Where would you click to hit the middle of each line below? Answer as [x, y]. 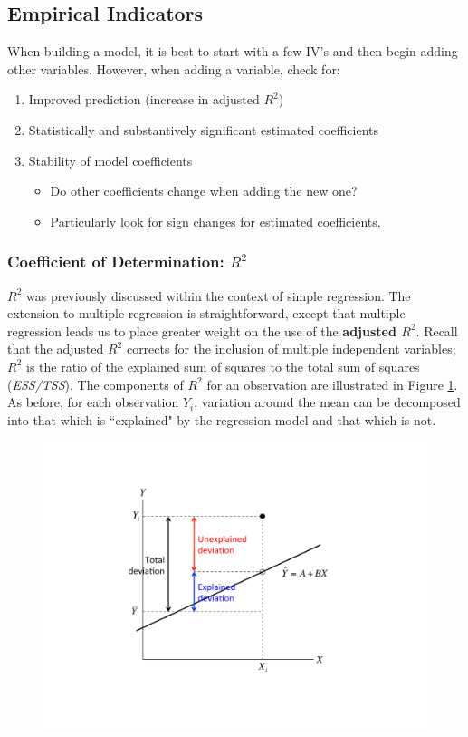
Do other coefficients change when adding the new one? [204, 191]
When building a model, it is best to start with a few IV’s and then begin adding [233, 51]
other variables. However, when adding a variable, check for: [174, 68]
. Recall [437, 330]
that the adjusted [56, 349]
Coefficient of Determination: [116, 262]
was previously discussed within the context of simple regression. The [218, 295]
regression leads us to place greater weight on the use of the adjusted [202, 330]
